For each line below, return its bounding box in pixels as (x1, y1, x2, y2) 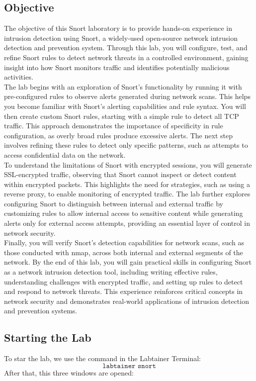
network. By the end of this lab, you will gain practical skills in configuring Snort (4, 257, 252, 267)
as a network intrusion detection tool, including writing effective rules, (4, 267, 218, 277)
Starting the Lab (4, 330, 91, 345)
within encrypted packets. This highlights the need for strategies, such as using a (4, 179, 250, 189)
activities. (4, 72, 33, 82)
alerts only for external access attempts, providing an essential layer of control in (4, 218, 250, 228)
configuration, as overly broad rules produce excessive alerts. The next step (4, 130, 233, 140)
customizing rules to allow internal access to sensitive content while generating (4, 208, 243, 218)
